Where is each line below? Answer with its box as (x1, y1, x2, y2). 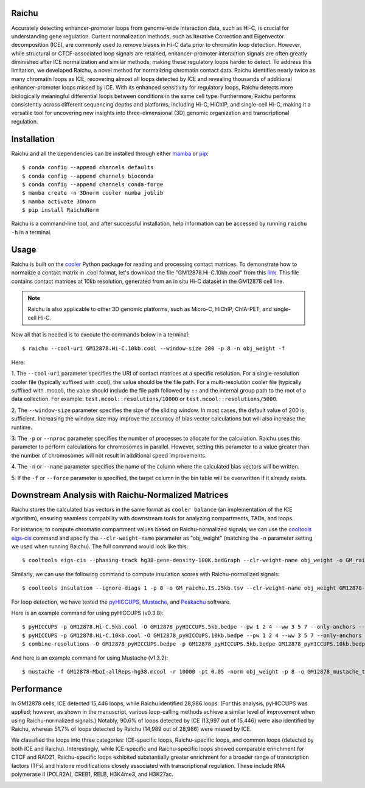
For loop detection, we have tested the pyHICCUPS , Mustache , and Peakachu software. (11, 598, 231, 605)
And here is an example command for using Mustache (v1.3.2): (11, 654, 169, 661)
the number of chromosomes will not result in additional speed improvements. (11, 452, 207, 459)
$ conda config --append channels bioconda (22, 172, 154, 180)
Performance (11, 683, 63, 694)
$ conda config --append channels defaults (22, 164, 154, 171)
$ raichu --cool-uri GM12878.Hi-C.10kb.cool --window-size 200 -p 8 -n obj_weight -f (22, 345, 285, 352)
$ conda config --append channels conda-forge (22, 181, 164, 188)
